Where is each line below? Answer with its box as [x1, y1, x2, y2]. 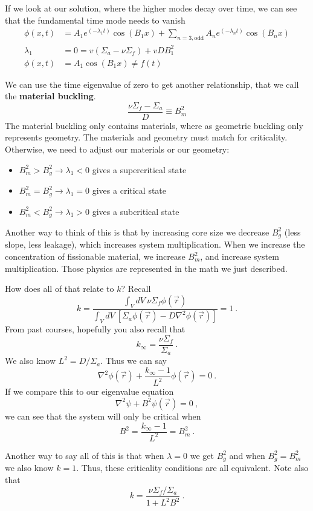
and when [229, 449, 265, 461]
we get [190, 449, 214, 461]
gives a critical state [92, 184, 166, 197]
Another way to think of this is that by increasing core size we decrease [5, 225, 269, 238]
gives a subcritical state [92, 205, 179, 217]
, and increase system [200, 250, 279, 263]
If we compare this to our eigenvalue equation [5, 385, 174, 398]
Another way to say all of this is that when [5, 449, 164, 461]
